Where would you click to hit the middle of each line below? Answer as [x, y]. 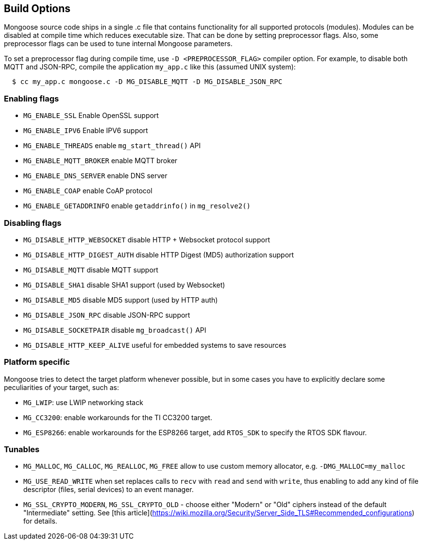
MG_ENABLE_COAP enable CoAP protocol [88, 191]
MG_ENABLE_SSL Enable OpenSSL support [91, 116]
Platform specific [37, 362]
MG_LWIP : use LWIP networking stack [83, 402]
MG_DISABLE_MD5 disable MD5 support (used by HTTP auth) [121, 300]
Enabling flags [32, 98]
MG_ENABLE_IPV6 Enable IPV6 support [86, 131]
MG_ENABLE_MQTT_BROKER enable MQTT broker [101, 161]
